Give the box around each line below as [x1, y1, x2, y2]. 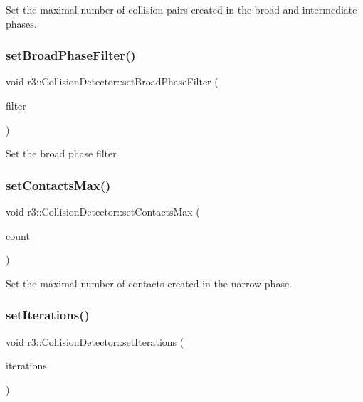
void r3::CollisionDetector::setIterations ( [6, 334, 184, 349]
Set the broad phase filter [6, 146, 117, 161]
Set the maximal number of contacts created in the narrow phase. [6, 275, 293, 290]
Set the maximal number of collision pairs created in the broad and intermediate [6, 2, 357, 16]
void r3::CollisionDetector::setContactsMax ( [6, 204, 200, 218]
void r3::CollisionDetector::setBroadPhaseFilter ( [6, 74, 219, 89]
